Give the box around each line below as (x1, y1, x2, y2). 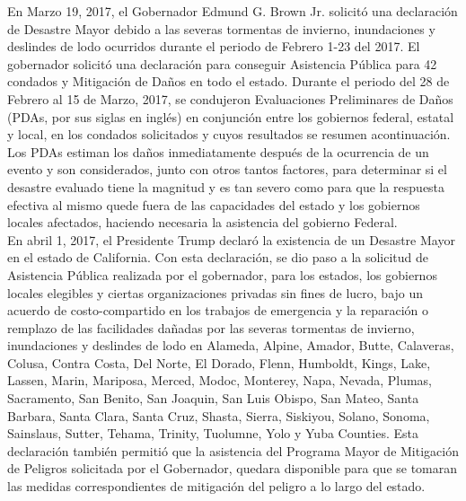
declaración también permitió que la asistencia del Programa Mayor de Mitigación (7, 441, 459, 460)
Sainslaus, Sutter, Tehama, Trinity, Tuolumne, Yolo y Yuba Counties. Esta (7, 424, 418, 443)
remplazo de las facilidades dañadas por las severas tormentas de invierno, (7, 318, 415, 337)
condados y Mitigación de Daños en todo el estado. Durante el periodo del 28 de (7, 72, 450, 91)
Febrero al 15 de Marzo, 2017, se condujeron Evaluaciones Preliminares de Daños (7, 89, 453, 108)
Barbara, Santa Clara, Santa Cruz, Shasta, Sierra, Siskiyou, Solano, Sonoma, (7, 406, 430, 425)
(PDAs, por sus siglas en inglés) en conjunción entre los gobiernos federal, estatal (7, 107, 454, 126)
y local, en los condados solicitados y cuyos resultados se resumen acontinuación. (7, 125, 451, 144)
